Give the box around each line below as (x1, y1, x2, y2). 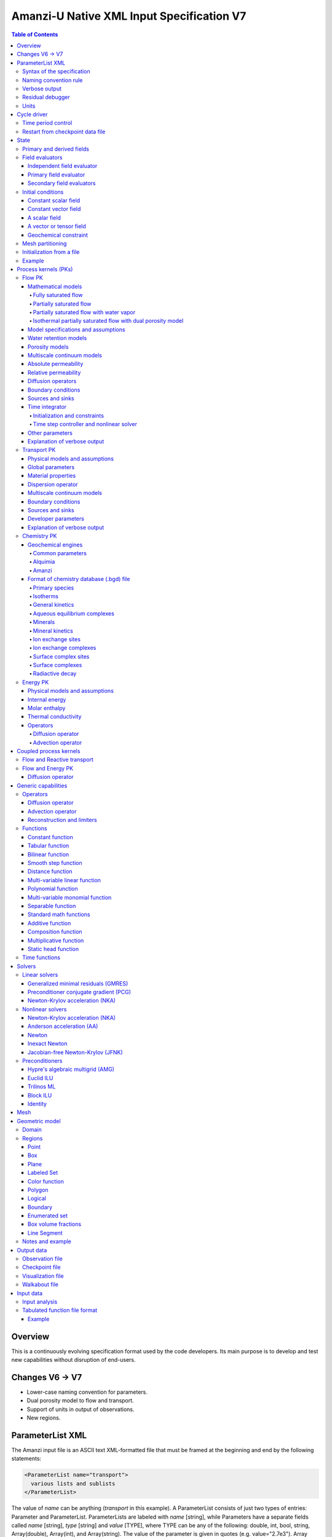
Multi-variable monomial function (28, 893, 112, 901)
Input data (17, 1289, 43, 1297)
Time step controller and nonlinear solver (33, 421, 138, 428)
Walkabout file (22, 1281, 58, 1288)
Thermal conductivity (28, 713, 82, 721)
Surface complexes (33, 662, 82, 669)
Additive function (28, 919, 71, 927)
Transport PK (22, 446, 56, 454)
